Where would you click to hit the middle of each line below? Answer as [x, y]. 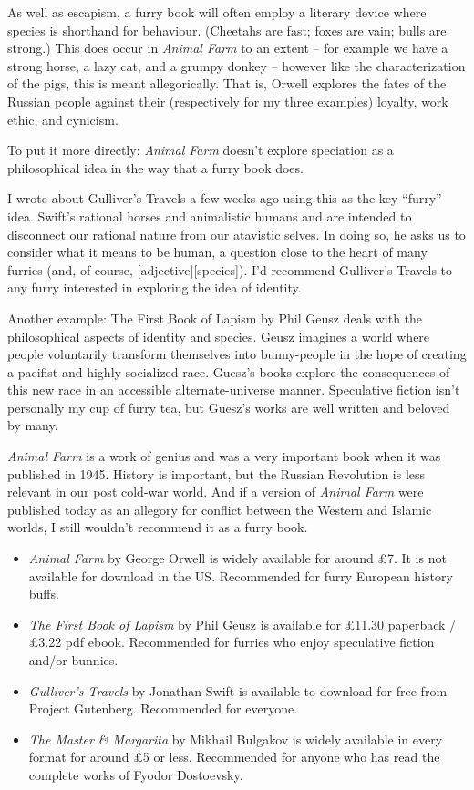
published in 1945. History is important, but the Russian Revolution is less [216, 473]
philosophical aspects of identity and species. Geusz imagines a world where [219, 336]
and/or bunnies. [73, 660]
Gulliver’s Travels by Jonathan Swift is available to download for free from [238, 690]
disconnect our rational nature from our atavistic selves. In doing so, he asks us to [237, 234]
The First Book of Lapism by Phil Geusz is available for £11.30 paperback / [242, 624]
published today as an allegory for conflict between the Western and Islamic [220, 509]
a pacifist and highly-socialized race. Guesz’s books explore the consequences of [229, 371]
